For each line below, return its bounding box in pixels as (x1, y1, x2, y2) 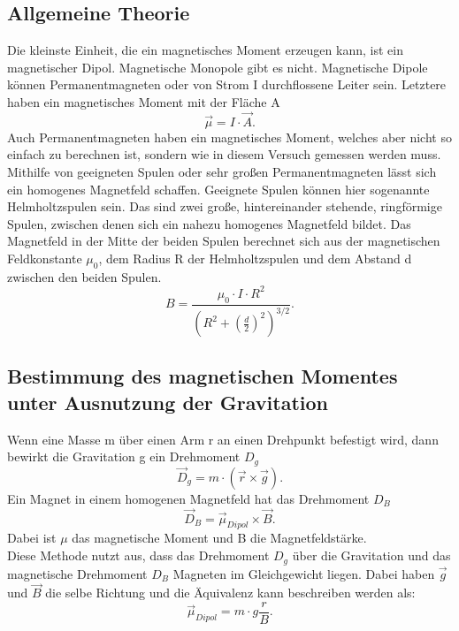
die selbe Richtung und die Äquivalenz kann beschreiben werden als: (45, 583, 416, 602)
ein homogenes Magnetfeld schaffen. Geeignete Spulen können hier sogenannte (7, 179, 430, 198)
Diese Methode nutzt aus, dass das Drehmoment (7, 546, 270, 565)
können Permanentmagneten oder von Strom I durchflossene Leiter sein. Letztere (7, 75, 447, 94)
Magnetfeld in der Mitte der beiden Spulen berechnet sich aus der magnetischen (7, 232, 440, 250)
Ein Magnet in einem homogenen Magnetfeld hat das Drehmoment (7, 489, 370, 507)
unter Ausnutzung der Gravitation (7, 388, 329, 415)
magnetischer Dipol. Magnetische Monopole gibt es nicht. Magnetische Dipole (7, 57, 428, 76)
